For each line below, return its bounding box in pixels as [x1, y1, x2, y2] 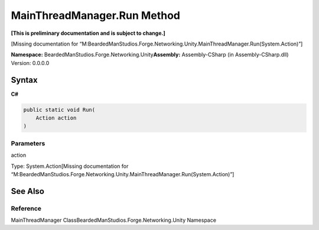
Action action [35, 115, 77, 121]
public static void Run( [23, 106, 96, 113]
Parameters [11, 139, 45, 147]
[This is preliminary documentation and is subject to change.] [11, 30, 165, 37]
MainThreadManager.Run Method [11, 9, 180, 22]
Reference [11, 204, 41, 212]
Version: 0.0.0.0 [11, 59, 50, 66]
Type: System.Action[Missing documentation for [11, 163, 129, 170]
